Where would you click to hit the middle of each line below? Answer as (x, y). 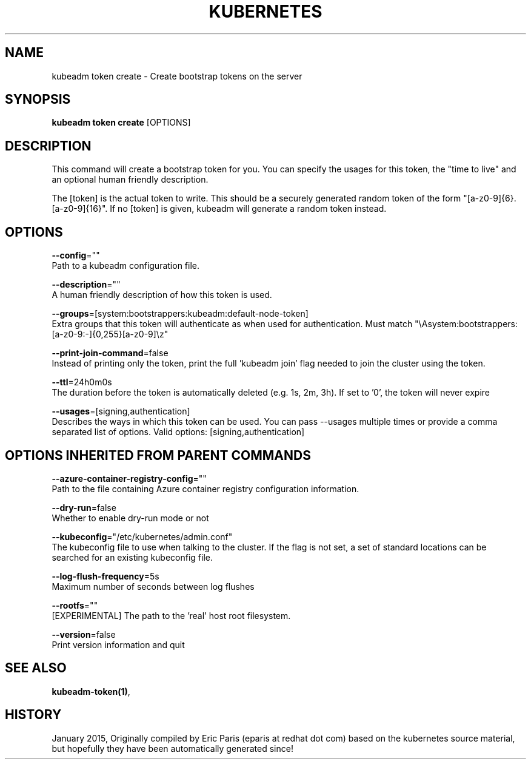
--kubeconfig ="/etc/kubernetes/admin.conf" (142, 536)
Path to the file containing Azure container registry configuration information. (205, 488)
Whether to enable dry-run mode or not (130, 518)
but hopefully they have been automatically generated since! (172, 748)
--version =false (84, 634)
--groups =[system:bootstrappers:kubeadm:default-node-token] (180, 314)
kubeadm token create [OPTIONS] (121, 123)
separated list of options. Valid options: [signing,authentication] (178, 432)
